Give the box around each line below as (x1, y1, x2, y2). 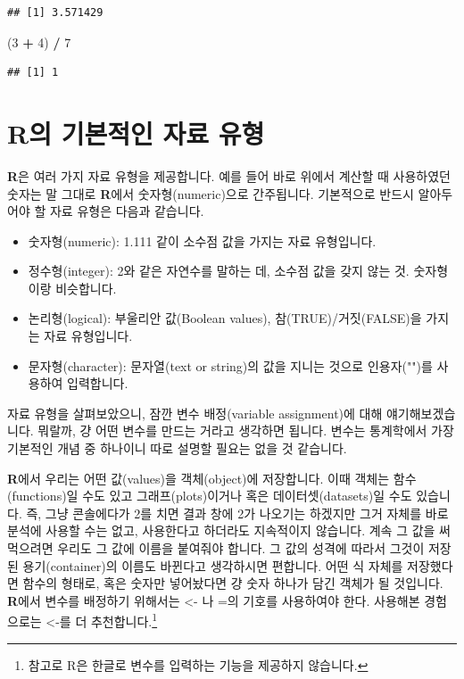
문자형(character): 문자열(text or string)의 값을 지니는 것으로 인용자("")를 (28, 356, 433, 375)
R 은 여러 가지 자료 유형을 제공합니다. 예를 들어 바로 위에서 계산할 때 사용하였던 (7, 166, 451, 185)
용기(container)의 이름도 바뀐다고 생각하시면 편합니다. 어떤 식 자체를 (22, 556, 403, 575)
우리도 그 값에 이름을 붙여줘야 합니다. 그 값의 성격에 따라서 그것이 (57, 539, 425, 557)
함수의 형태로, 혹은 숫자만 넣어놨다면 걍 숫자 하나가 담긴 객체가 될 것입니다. (22, 574, 443, 592)
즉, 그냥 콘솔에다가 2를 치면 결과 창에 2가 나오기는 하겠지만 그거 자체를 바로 (26, 503, 449, 522)
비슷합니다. (55, 278, 117, 297)
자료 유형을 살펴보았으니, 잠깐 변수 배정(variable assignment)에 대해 (7, 403, 383, 422)
